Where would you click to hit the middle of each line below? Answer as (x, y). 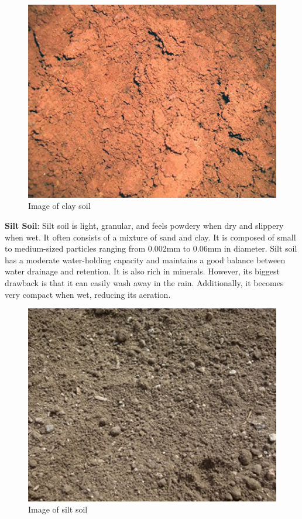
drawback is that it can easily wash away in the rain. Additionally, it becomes (144, 282)
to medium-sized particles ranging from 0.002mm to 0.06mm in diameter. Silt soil (151, 248)
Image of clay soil (59, 206)
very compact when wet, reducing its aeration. (88, 294)
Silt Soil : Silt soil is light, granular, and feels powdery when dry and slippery (144, 225)
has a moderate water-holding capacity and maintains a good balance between (145, 259)
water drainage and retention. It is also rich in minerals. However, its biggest (142, 271)
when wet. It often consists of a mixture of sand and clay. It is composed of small (150, 237)
